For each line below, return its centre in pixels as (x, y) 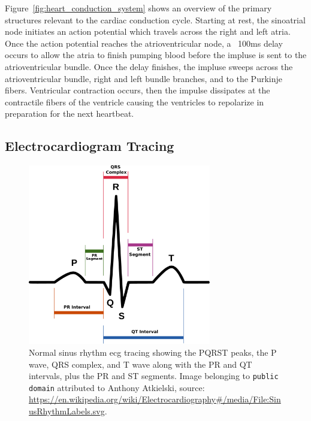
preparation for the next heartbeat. (70, 113)
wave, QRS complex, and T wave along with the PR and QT (141, 364)
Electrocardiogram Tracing (90, 146)
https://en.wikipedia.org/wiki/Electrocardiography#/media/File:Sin (155, 399)
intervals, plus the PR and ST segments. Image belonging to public (154, 376)
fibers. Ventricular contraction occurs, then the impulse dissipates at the (138, 90)
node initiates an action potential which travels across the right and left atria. (148, 31)
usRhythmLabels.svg (67, 411)
